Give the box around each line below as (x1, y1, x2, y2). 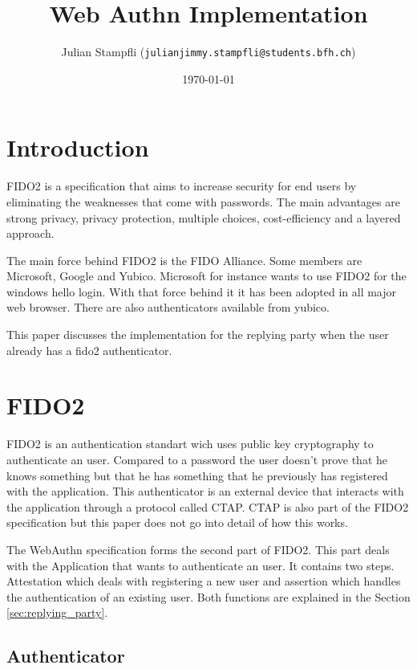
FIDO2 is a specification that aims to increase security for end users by (6, 177, 357, 194)
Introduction (6, 131, 149, 164)
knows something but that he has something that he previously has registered (6, 467, 388, 483)
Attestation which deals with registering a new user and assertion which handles (6, 573, 401, 589)
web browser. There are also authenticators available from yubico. (6, 299, 330, 316)
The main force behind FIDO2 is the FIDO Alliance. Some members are (6, 251, 362, 268)
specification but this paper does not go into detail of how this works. (6, 514, 348, 531)
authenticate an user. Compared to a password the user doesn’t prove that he (6, 451, 388, 467)
